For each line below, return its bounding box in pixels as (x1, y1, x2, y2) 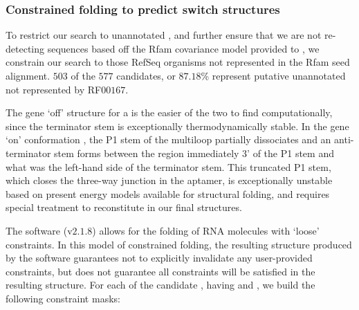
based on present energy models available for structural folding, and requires (6, 186, 330, 201)
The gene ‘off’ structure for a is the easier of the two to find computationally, (6, 105, 333, 120)
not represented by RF (6, 82, 102, 96)
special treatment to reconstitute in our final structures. (6, 200, 242, 215)
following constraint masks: (6, 291, 120, 305)
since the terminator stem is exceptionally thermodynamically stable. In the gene (6, 118, 349, 133)
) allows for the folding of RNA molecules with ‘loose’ (92, 223, 320, 237)
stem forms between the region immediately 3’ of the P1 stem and (54, 145, 334, 160)
